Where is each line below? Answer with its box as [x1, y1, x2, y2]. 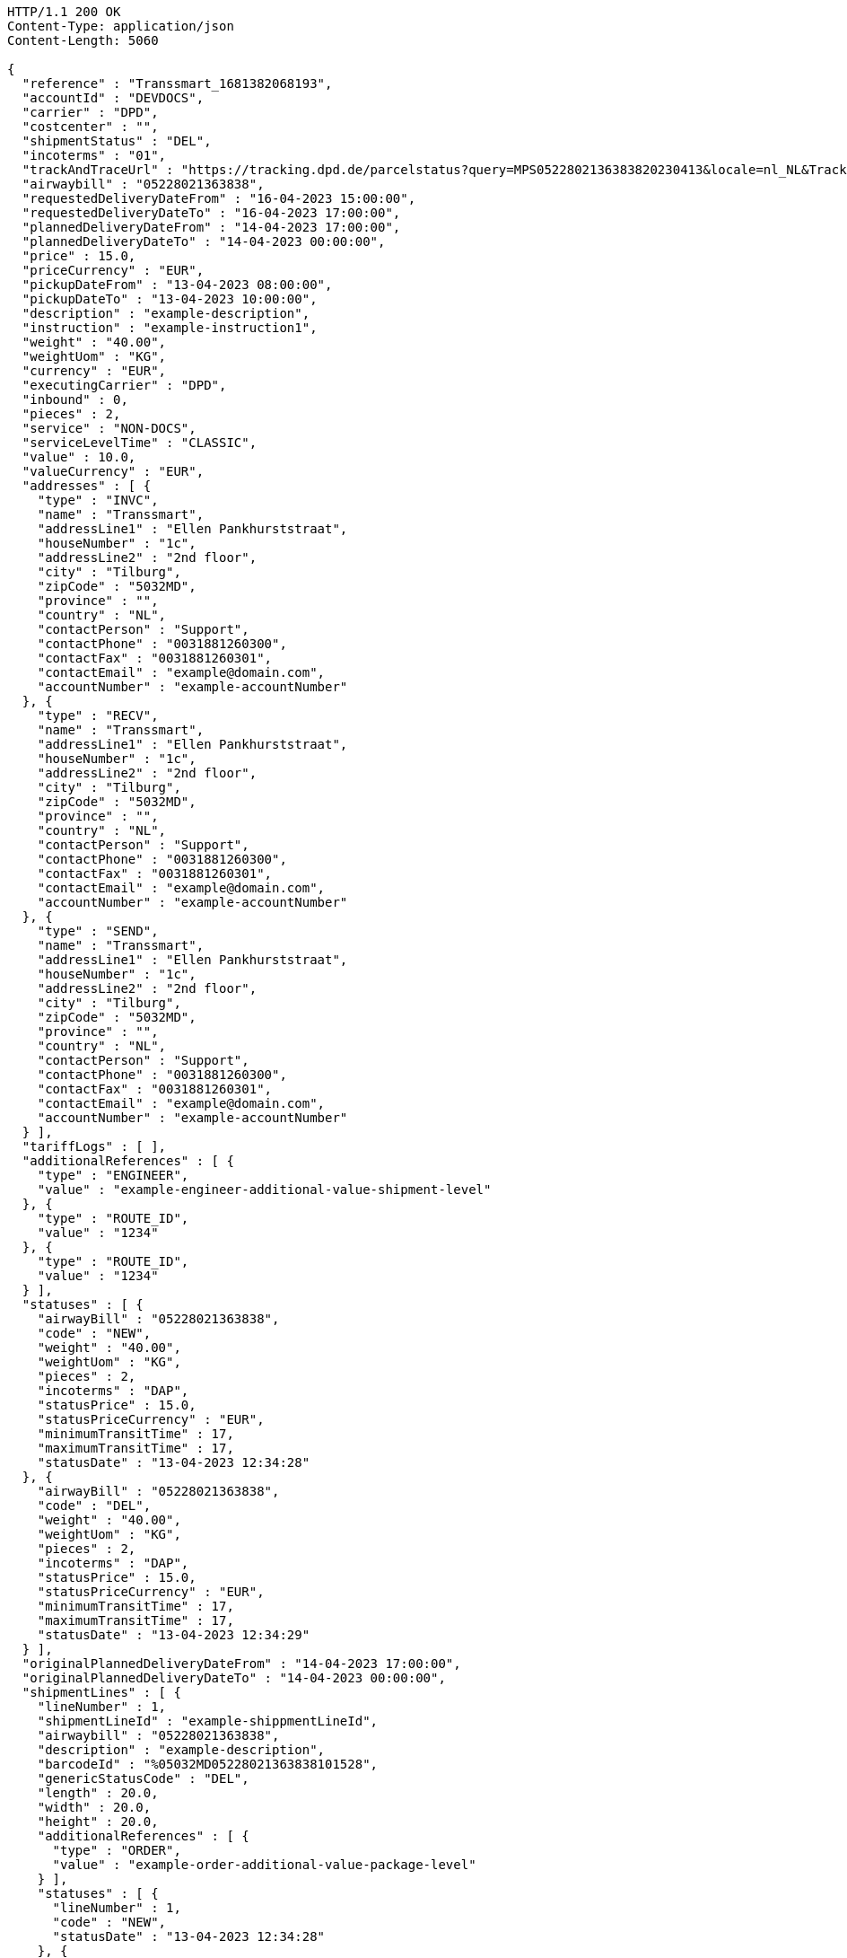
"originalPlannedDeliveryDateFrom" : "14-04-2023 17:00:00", [22, 1656, 461, 1671]
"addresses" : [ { [22, 479, 152, 493]
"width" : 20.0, [37, 1800, 152, 1814]
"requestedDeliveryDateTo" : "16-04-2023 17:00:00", [22, 206, 401, 220]
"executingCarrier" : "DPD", [22, 378, 227, 392]
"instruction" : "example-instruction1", [22, 320, 318, 335]
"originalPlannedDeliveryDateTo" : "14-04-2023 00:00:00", [22, 1671, 446, 1685]
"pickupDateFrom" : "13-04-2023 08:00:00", [22, 277, 333, 292]
